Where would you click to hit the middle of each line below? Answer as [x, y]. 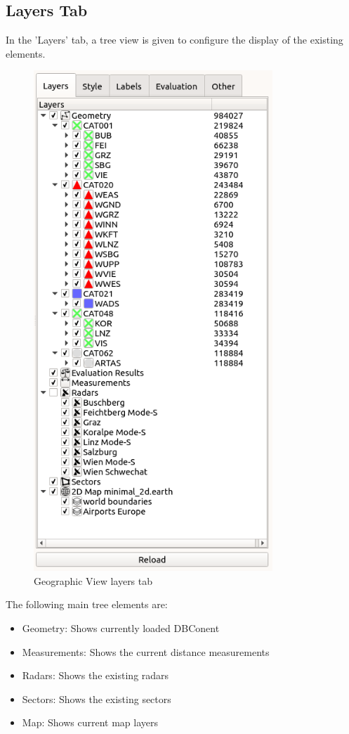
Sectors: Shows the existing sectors [97, 698]
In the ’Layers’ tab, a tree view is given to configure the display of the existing [174, 40]
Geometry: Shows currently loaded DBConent [121, 627]
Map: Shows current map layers [90, 722]
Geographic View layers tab [93, 580]
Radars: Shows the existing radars [96, 675]
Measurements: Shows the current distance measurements [146, 651]
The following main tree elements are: [87, 604]
